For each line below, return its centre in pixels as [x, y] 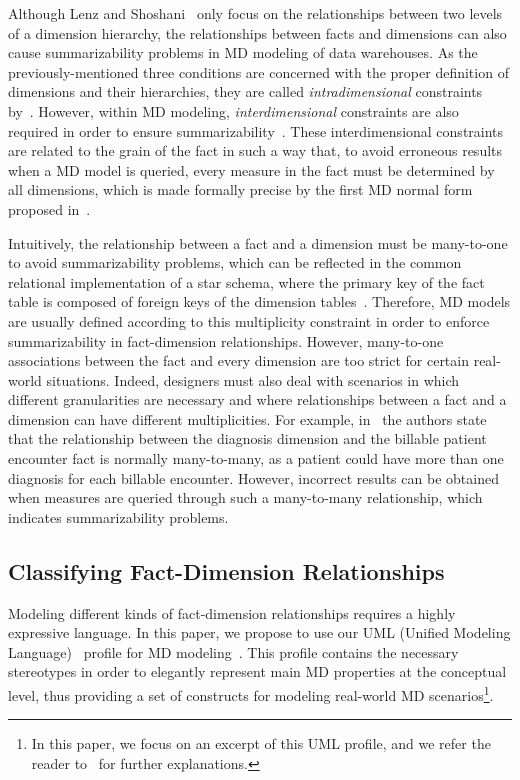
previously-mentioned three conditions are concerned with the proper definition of [258, 71]
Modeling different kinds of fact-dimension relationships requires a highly [232, 612]
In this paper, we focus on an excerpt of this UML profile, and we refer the [261, 743]
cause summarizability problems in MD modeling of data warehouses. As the [243, 52]
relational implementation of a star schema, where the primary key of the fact [246, 281]
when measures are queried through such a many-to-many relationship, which [245, 497]
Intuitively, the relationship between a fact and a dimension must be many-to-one [258, 242]
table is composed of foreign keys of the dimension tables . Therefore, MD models [259, 301]
